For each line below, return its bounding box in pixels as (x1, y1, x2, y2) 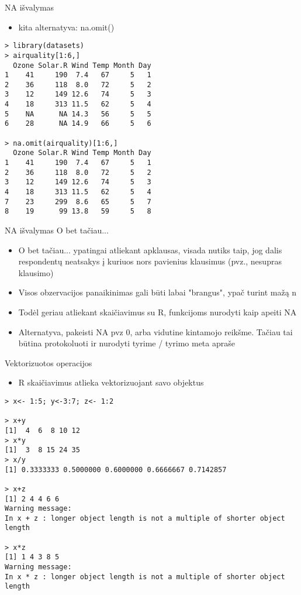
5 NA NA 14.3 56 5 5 (5, 109, 151, 118)
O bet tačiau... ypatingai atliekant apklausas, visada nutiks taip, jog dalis (18, 243, 282, 256)
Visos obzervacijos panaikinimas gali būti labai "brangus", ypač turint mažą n (18, 286, 297, 298)
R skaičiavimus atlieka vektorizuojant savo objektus (18, 376, 204, 388)
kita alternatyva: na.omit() (18, 20, 115, 33)
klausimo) (18, 266, 54, 278)
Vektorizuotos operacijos (5, 356, 92, 369)
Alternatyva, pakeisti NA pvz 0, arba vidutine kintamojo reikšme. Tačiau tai (18, 325, 293, 338)
